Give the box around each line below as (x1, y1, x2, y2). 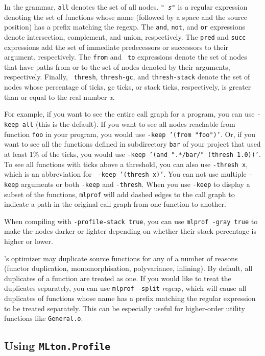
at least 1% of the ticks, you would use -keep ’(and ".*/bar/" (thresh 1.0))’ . (4, 148, 261, 159)
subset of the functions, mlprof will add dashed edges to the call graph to (4, 188, 235, 199)
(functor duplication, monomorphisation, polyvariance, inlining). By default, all (4, 263, 253, 273)
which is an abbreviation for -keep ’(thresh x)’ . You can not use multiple (4, 169, 247, 179)
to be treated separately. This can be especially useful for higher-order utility (4, 303, 245, 313)
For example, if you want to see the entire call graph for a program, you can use (4, 108, 255, 119)
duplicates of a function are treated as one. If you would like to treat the (4, 272, 231, 283)
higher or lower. (4, 236, 53, 246)
